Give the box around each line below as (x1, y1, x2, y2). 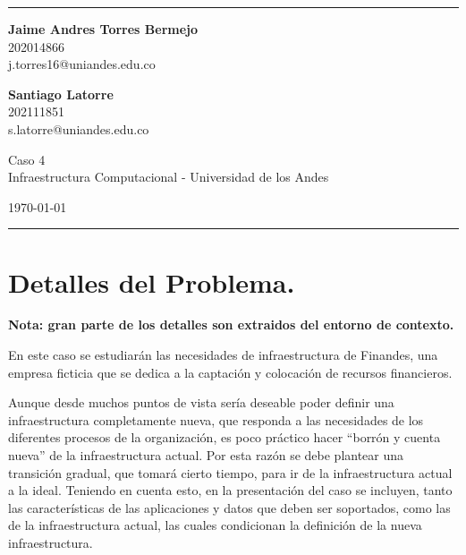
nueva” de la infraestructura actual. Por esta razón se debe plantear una (8, 446, 404, 465)
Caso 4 (8, 149, 46, 168)
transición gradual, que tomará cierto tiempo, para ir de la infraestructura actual (8, 463, 453, 482)
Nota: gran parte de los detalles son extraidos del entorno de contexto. (8, 315, 454, 334)
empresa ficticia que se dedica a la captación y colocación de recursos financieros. (8, 363, 453, 381)
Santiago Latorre (8, 84, 114, 103)
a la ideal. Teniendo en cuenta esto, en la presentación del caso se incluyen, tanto (8, 481, 453, 499)
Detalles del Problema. (8, 263, 295, 300)
